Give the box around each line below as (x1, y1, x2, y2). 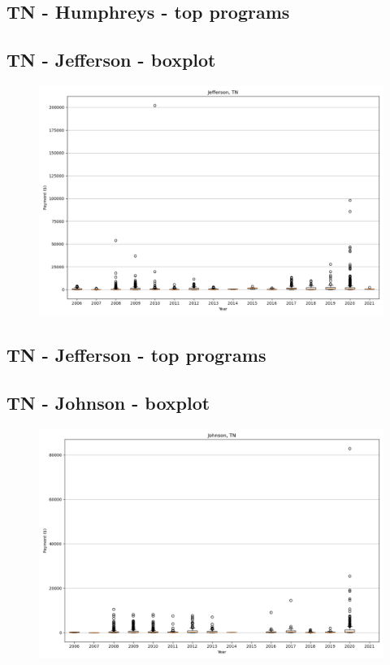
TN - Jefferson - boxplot (6, 47, 216, 72)
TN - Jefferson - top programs (6, 342, 266, 367)
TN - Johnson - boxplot (6, 390, 210, 415)
